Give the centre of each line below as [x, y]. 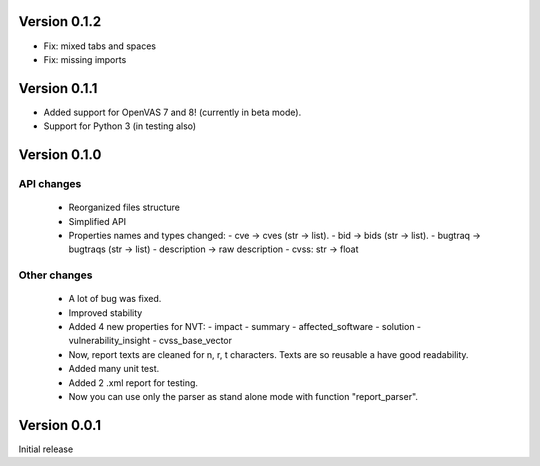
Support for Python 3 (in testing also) [120, 126]
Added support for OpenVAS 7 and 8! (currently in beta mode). [172, 112]
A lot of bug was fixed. [115, 299]
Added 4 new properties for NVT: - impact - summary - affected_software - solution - [245, 327]
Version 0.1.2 [60, 21]
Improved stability [105, 312]
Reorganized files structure [124, 207]
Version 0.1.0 [60, 155]
